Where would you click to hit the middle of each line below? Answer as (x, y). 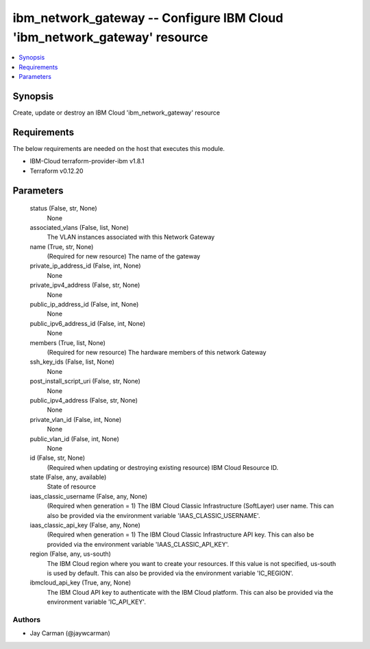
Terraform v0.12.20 (57, 171)
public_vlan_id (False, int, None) (75, 438)
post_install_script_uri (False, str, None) (85, 381)
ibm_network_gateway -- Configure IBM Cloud (148, 18)
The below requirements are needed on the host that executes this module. (119, 148)
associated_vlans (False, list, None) (79, 227)
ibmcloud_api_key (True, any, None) (81, 582)
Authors (27, 619)
